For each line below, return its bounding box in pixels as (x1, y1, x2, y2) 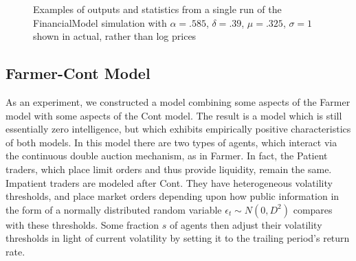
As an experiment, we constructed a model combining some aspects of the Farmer (5, 94, 351, 109)
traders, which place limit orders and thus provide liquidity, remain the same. (5, 161, 332, 176)
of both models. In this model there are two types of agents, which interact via (5, 135, 337, 149)
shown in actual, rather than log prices (33, 29, 197, 43)
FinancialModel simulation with (33, 15, 167, 30)
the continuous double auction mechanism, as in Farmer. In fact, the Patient (5, 148, 328, 163)
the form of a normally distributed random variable (5, 202, 222, 216)
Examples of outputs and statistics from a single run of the (33, 2, 282, 16)
